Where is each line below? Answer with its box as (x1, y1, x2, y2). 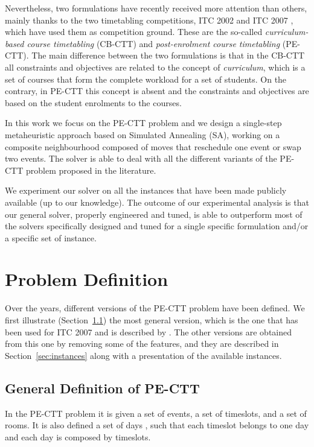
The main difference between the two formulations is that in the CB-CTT (31, 49, 305, 62)
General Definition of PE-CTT (5, 378, 200, 397)
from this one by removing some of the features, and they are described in (5, 337, 279, 350)
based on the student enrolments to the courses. (5, 96, 182, 109)
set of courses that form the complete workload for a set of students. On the (5, 72, 287, 85)
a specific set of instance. (5, 231, 97, 244)
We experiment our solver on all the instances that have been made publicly (5, 184, 287, 197)
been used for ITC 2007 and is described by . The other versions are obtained (5, 325, 292, 338)
